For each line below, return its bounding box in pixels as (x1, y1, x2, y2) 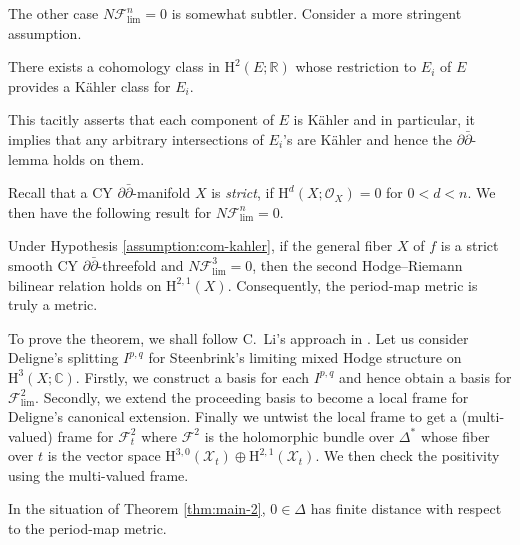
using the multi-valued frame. (8, 464, 189, 485)
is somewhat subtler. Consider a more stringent (171, 3, 462, 23)
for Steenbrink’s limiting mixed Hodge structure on (148, 347, 462, 368)
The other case (8, 3, 99, 23)
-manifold (132, 182, 191, 203)
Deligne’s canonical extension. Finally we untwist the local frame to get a (8, 406, 458, 427)
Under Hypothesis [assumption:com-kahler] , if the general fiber (8, 235, 393, 256)
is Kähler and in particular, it (293, 109, 476, 130)
